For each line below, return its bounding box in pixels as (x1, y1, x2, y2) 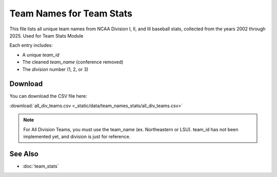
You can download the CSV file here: (9, 93, 87, 99)
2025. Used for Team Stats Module (9, 32, 84, 39)
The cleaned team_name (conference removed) (22, 59, 124, 65)
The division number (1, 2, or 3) (22, 66, 89, 72)
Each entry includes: (9, 42, 53, 48)
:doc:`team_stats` (22, 163, 59, 169)
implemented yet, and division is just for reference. (23, 133, 131, 139)
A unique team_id (22, 51, 60, 58)
